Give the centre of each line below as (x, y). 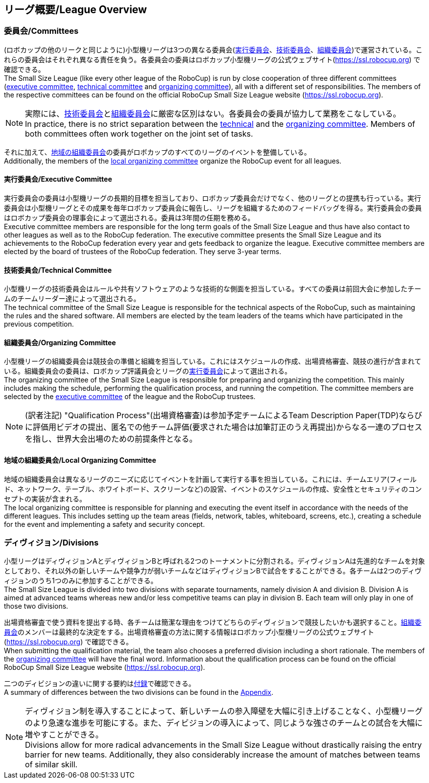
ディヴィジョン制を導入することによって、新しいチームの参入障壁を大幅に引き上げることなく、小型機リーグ (224, 711)
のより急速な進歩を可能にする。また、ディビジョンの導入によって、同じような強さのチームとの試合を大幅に (224, 723)
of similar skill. (51, 765)
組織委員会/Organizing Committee (60, 342)
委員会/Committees (41, 31)
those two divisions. (36, 606)
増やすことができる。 (64, 735)
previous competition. (39, 324)
